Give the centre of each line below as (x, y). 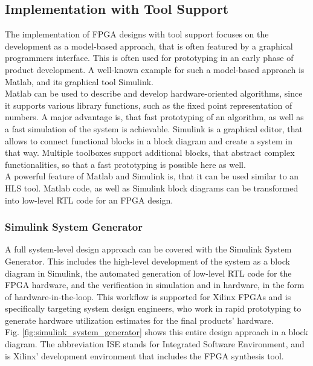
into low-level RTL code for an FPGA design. (89, 200)
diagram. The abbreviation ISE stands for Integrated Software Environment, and (155, 344)
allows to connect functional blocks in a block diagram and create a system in (149, 140)
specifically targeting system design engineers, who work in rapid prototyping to (153, 308)
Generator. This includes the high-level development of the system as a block (147, 261)
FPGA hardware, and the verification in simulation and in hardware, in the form (155, 285)
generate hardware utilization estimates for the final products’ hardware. (139, 320)
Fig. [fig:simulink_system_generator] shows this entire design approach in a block (156, 332)
